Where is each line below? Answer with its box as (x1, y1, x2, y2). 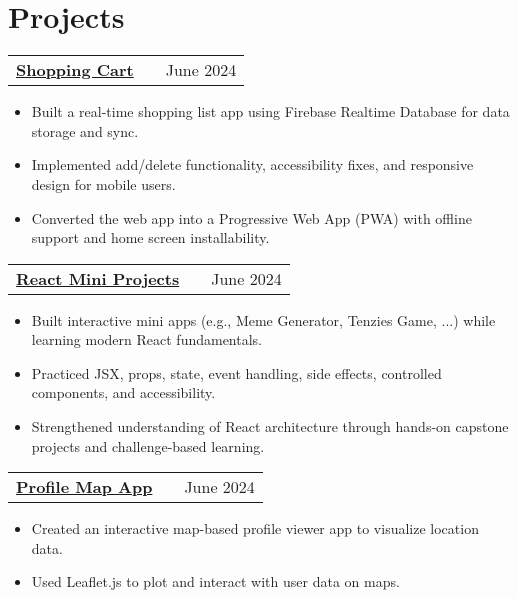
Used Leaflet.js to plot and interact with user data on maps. (31, 571, 400, 592)
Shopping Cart (16, 58, 134, 82)
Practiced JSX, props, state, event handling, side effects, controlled (31, 362, 442, 383)
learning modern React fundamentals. (31, 329, 262, 350)
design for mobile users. (31, 173, 176, 194)
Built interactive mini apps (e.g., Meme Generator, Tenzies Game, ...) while (31, 309, 496, 330)
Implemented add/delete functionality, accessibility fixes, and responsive (31, 154, 474, 175)
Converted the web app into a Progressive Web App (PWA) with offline (31, 207, 472, 228)
